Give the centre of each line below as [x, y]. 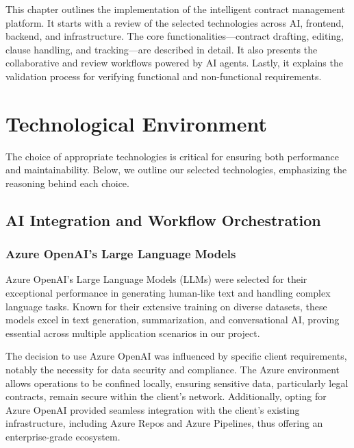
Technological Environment [136, 123]
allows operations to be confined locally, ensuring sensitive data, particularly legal [177, 383]
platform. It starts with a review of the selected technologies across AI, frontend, [175, 22]
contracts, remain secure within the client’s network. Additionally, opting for [166, 396]
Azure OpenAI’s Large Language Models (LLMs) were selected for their [156, 279]
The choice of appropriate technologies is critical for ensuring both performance [173, 156]
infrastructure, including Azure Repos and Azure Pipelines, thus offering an [164, 423]
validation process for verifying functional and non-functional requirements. [164, 76]
